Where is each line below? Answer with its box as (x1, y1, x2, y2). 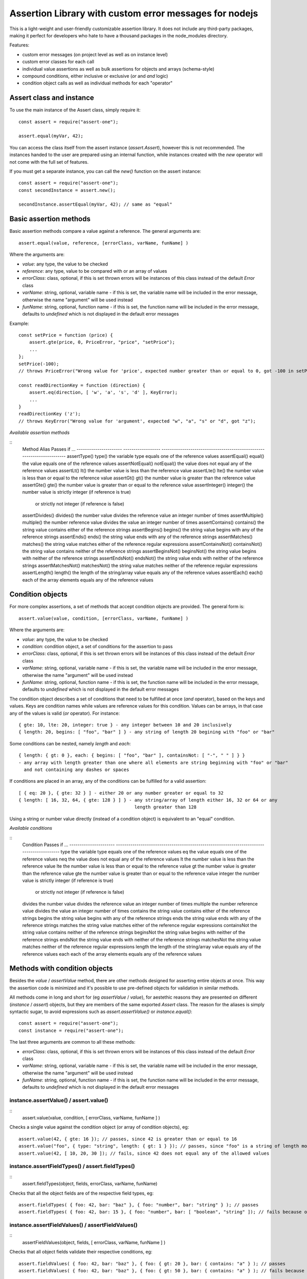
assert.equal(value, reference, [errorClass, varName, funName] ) (18, 240, 189, 246)
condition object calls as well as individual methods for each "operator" (22, 80, 173, 86)
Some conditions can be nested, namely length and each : (9, 740, 131, 746)
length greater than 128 (134, 804, 197, 810)
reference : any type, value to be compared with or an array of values (22, 268, 167, 274)
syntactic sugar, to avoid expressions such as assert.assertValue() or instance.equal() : (9, 1008, 192, 1015)
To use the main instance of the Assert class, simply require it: (9, 107, 141, 113)
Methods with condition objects (9, 964, 113, 973)
